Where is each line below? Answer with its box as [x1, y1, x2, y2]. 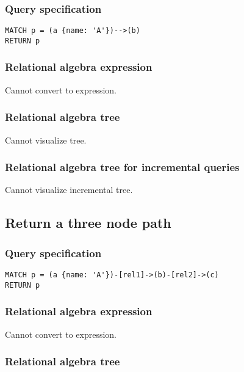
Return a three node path [5, 213, 171, 232]
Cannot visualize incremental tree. [5, 183, 133, 196]
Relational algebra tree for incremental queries [5, 159, 240, 175]
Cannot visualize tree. [5, 133, 87, 146]
